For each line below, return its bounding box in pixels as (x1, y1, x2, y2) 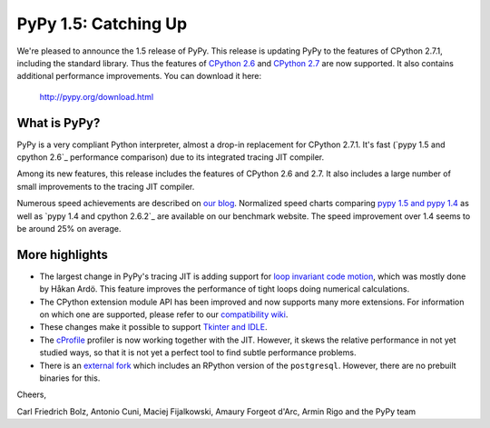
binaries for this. (39, 373, 101, 383)
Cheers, (16, 389, 47, 400)
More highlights (16, 246, 109, 263)
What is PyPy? (16, 114, 101, 131)
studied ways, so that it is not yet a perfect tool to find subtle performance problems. (39, 347, 357, 358)
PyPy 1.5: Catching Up (16, 14, 188, 34)
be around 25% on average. (16, 223, 122, 234)
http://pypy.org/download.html (39, 91, 154, 102)
